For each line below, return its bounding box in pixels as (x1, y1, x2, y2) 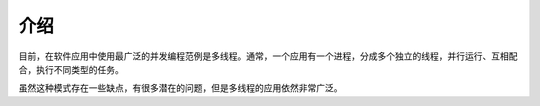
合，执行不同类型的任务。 (18, 63, 124, 75)
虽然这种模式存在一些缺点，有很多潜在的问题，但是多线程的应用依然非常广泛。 (18, 82, 343, 94)
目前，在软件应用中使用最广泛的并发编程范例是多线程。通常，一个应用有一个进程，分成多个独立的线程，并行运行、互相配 (18, 50, 518, 62)
